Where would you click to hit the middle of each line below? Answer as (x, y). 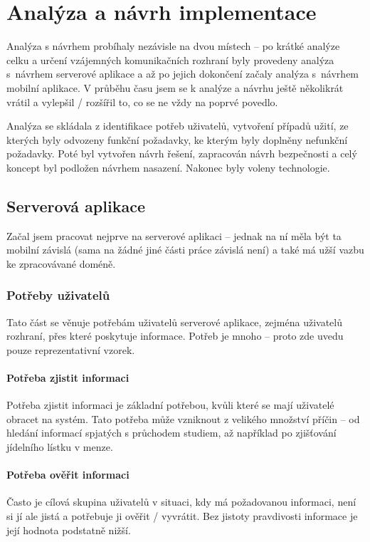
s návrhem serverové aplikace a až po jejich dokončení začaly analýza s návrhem (183, 74)
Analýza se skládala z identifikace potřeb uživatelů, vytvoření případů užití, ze (178, 126)
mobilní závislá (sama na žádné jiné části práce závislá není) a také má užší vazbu (185, 250)
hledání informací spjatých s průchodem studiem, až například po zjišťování (171, 433)
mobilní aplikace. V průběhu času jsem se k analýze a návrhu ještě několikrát (175, 87)
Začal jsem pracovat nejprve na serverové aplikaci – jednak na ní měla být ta (174, 235)
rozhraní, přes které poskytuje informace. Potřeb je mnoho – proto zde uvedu (175, 336)
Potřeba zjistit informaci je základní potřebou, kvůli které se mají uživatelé (170, 405)
